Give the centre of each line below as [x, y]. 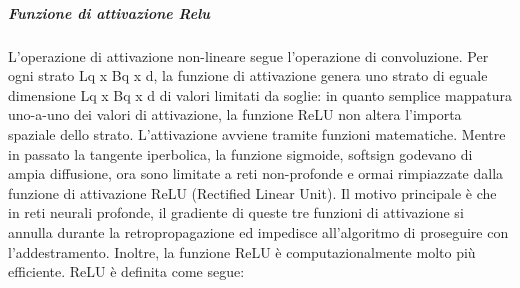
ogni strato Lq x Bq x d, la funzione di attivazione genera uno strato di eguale [248, 75]
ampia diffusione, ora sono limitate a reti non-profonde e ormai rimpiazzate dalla [256, 173]
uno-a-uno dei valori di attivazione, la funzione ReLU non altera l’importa [235, 114]
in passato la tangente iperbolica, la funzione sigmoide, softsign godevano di [240, 153]
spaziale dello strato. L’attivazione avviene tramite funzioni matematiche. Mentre [257, 133]
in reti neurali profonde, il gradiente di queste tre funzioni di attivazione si [236, 212]
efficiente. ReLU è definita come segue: [126, 271]
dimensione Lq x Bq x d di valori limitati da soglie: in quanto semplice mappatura [260, 94]
